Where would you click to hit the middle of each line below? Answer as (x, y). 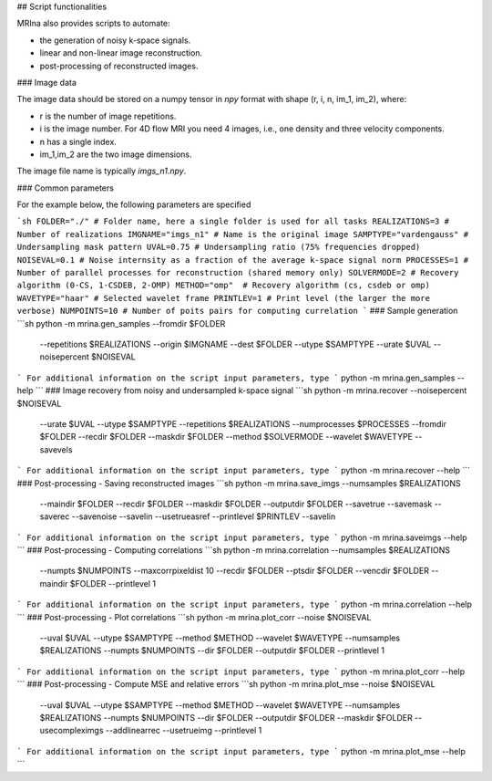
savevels (56, 449)
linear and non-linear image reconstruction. (121, 53)
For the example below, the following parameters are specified (134, 204)
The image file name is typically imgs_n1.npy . (102, 171)
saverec (55, 516)
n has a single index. (78, 141)
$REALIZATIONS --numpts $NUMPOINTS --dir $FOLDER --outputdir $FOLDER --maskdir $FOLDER (226, 717)
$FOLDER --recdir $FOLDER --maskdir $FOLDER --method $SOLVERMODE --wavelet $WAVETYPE (226, 437)
